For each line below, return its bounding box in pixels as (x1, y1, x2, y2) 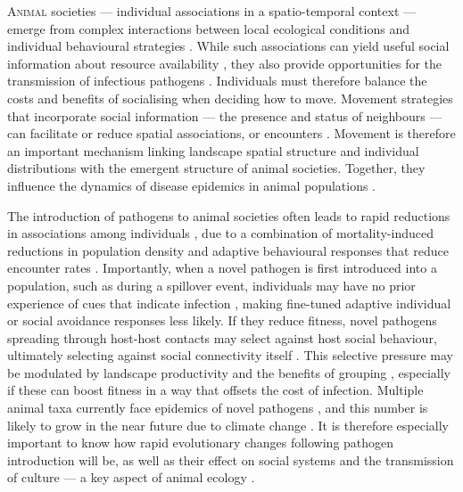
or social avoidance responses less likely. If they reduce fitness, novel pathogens (7, 311, 437, 330)
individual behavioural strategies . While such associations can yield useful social (7, 37, 450, 55)
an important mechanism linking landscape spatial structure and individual (7, 141, 419, 160)
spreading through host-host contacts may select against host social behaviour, (7, 328, 437, 347)
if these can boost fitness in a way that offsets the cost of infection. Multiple (7, 381, 424, 399)
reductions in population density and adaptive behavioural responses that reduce (7, 241, 449, 259)
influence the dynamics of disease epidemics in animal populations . (7, 176, 376, 194)
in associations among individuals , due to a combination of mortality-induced (7, 224, 434, 242)
